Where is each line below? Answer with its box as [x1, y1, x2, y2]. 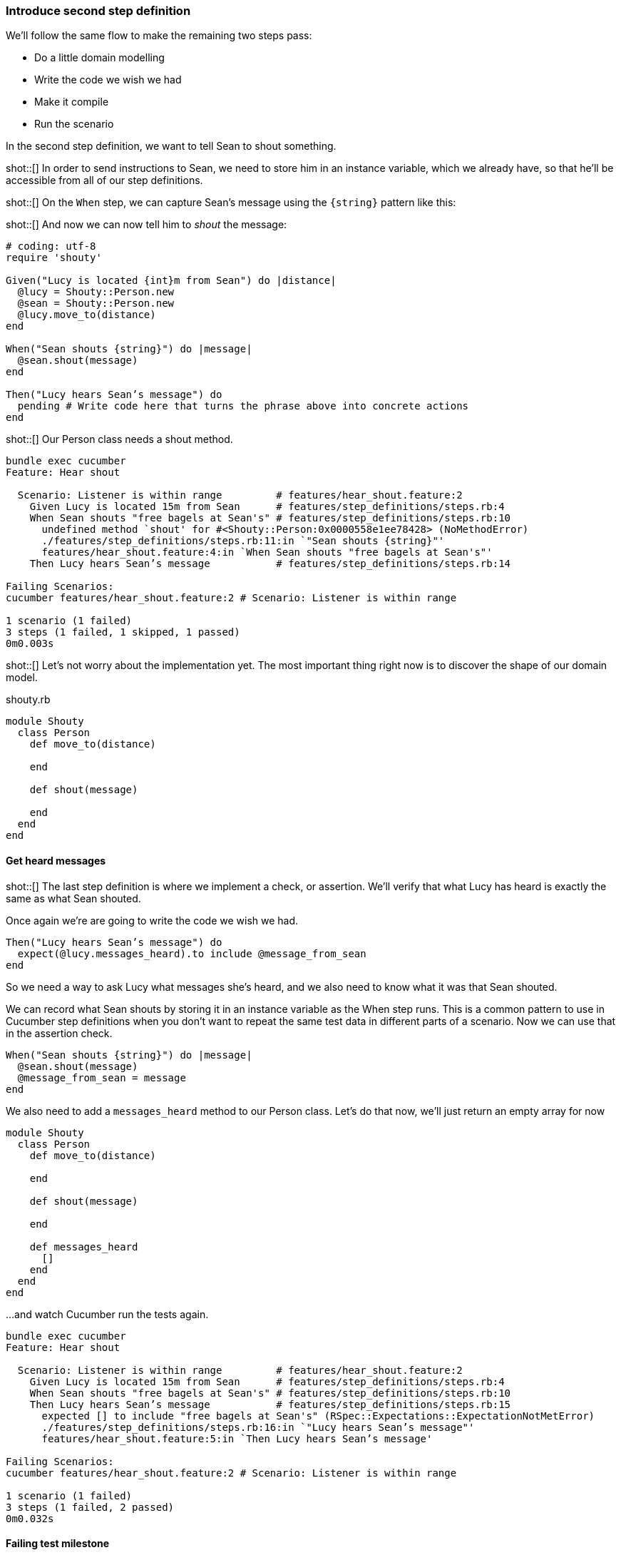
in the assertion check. [6, 1026, 113, 1039]
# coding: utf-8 [6, 240, 96, 253]
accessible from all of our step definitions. [6, 174, 203, 187]
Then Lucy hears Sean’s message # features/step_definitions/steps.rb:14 [29, 558, 511, 570]
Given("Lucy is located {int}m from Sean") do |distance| [6, 275, 337, 287]
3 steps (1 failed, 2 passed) [6, 1501, 175, 1513]
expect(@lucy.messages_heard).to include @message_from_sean [17, 947, 366, 959]
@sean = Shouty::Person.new [17, 297, 175, 310]
